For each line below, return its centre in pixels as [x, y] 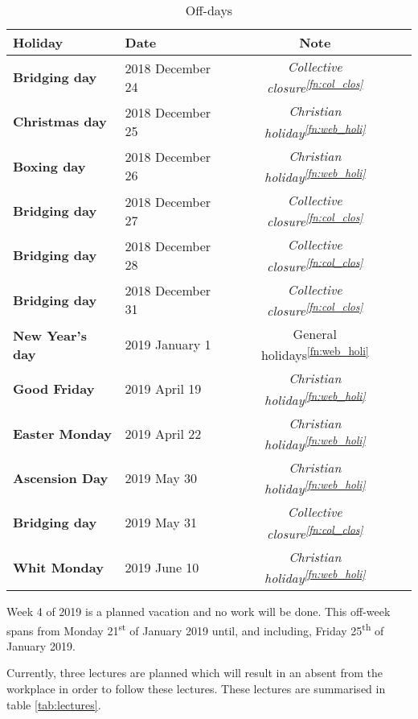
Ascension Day [61, 478]
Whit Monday [58, 567]
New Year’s [50, 335]
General [315, 333]
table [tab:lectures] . [54, 704]
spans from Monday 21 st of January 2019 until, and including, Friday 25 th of [195, 629]
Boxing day [49, 166]
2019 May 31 [161, 523]
